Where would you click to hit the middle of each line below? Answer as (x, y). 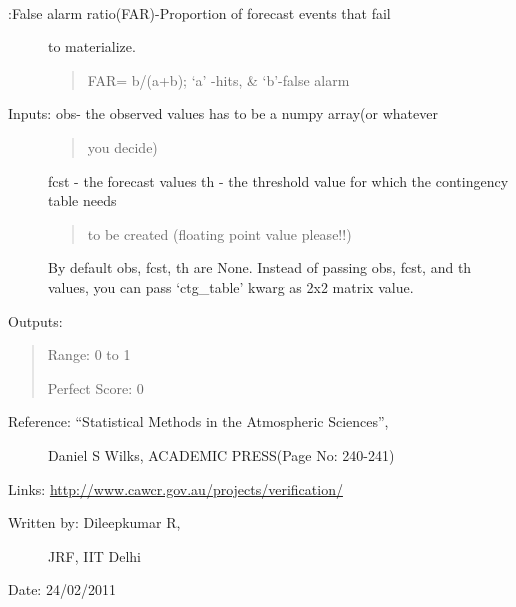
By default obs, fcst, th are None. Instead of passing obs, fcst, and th (260, 267)
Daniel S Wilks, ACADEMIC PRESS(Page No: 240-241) (221, 454)
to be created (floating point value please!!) (219, 233)
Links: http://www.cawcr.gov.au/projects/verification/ (175, 488)
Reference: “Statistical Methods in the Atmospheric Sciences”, (198, 421)
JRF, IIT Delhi (94, 555)
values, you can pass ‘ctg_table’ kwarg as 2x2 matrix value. (231, 286)
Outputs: (35, 320)
